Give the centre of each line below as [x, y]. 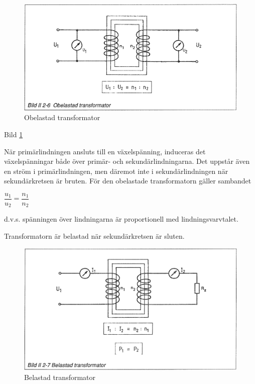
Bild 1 [14, 134]
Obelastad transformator [62, 117]
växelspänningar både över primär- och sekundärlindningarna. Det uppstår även [127, 161]
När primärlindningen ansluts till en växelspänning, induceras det [105, 151]
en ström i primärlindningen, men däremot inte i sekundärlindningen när [116, 171]
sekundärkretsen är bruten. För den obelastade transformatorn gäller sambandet [128, 181]
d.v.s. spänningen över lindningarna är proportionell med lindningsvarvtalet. [121, 219]
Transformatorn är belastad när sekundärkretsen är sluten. [94, 236]
